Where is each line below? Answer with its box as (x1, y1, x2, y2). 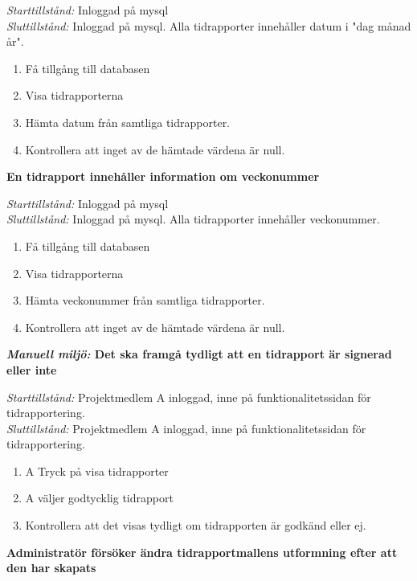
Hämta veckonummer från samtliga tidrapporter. (25, 292, 265, 309)
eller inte (6, 361, 57, 378)
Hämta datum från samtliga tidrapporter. (25, 113, 231, 130)
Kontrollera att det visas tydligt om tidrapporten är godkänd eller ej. (25, 517, 366, 534)
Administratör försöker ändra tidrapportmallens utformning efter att (6, 543, 398, 560)
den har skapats (6, 559, 96, 576)
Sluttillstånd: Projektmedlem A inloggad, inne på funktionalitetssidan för (6, 419, 366, 436)
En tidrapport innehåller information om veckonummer (6, 168, 320, 185)
